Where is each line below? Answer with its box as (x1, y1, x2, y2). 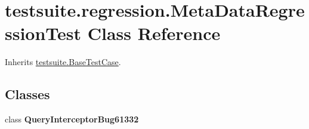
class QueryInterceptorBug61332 (5, 113, 139, 125)
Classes (5, 85, 50, 103)
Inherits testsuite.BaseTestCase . (5, 56, 121, 68)
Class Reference (87, 21, 221, 45)
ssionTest (5, 21, 82, 45)
